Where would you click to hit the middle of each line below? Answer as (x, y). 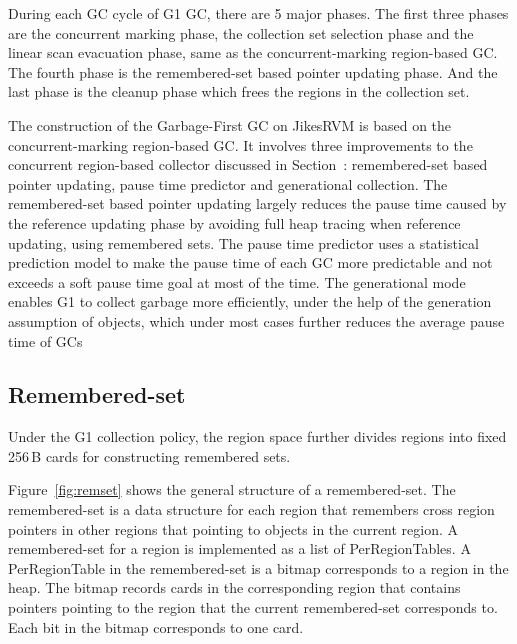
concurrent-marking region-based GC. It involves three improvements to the (240, 144)
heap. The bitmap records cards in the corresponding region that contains (234, 587)
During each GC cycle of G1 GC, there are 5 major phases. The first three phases (258, 13)
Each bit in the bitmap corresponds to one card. (156, 626)
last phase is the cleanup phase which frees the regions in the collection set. (239, 91)
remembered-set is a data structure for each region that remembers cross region (251, 509)
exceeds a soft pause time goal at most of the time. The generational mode (237, 281)
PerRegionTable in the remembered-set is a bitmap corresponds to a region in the (258, 567)
